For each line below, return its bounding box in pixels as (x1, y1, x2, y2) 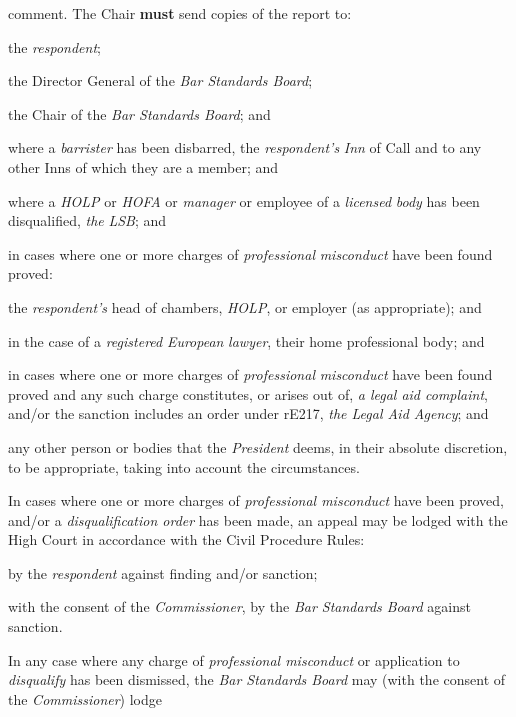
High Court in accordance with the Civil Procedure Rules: (8, 529, 365, 550)
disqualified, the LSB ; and (8, 210, 167, 231)
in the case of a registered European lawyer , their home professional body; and (8, 330, 485, 351)
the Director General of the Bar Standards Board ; (8, 70, 313, 91)
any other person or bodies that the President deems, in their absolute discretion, (8, 436, 508, 457)
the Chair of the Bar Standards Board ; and (8, 103, 271, 124)
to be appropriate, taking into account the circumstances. (8, 456, 360, 477)
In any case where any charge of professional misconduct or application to (8, 649, 460, 670)
